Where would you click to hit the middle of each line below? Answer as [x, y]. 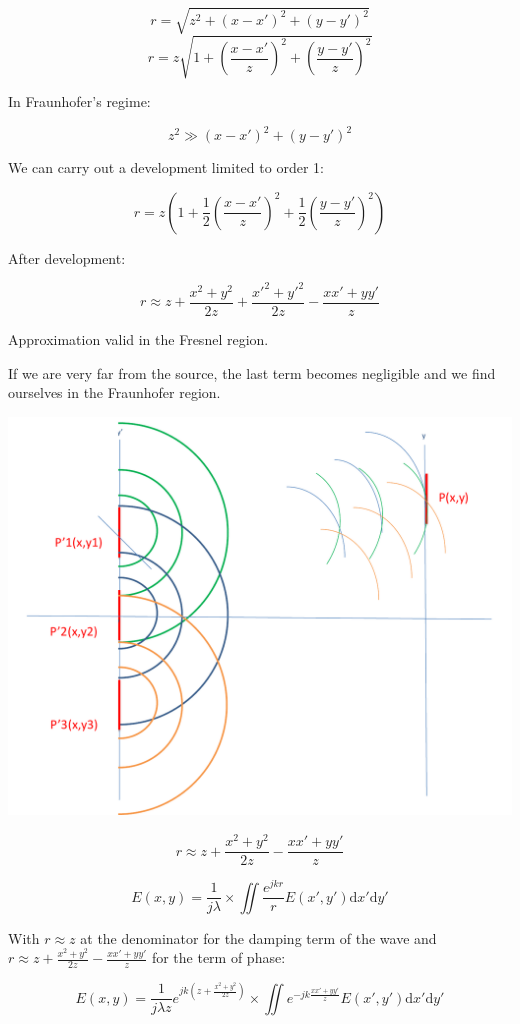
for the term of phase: [218, 957]
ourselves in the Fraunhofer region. [114, 392]
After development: [67, 257]
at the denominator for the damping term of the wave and [258, 937]
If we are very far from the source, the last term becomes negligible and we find [252, 372]
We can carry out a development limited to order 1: [166, 167]
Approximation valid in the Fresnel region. [138, 338]
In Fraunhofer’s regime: [79, 101]
